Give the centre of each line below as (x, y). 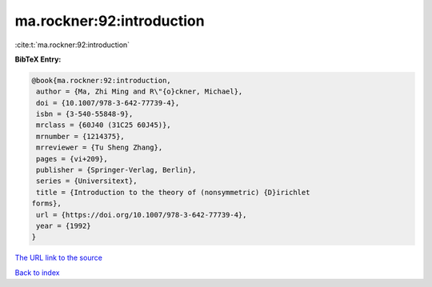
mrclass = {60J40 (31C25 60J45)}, (104, 125)
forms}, (46, 203)
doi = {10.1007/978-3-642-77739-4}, (108, 103)
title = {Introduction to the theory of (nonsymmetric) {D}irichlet (173, 192)
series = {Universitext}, (87, 181)
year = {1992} (64, 226)
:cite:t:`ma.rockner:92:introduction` (72, 45)
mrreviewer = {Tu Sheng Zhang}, (100, 147)
